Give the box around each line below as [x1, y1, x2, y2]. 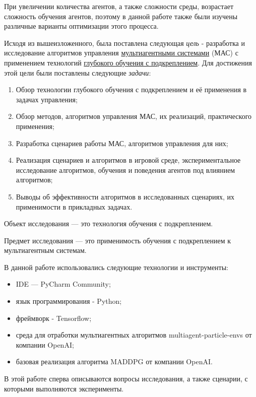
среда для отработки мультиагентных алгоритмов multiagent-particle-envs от [16, 329, 252, 340]
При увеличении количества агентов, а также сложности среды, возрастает [4, 1, 234, 11]
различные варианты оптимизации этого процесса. [4, 21, 159, 31]
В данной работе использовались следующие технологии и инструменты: [4, 261, 229, 272]
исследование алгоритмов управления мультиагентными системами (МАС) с [4, 47, 238, 58]
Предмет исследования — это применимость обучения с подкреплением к [4, 235, 231, 245]
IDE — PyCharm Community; [16, 279, 111, 289]
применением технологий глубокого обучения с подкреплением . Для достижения [4, 57, 252, 68]
